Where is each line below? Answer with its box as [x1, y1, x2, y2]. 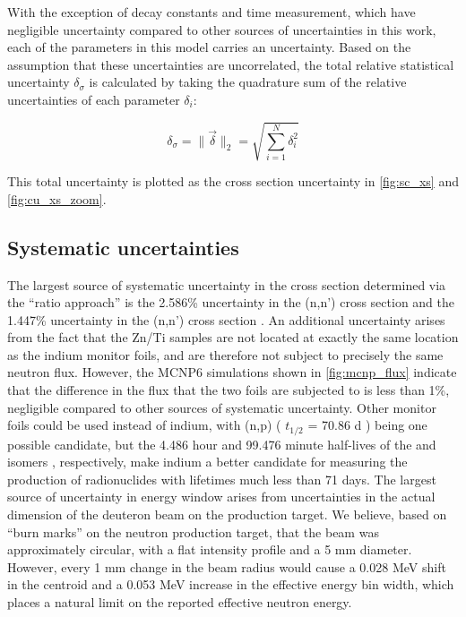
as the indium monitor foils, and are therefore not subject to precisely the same [7, 345, 444, 364]
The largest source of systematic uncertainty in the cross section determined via [7, 275, 446, 294]
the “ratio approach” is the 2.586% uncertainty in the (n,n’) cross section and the [7, 293, 455, 312]
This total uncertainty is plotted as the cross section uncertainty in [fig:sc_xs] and [7, 172, 459, 191]
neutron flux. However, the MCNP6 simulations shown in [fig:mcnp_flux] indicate [7, 363, 457, 381]
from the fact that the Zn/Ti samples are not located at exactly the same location [7, 328, 459, 347]
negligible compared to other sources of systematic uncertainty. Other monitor [7, 398, 436, 416]
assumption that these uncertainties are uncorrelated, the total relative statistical [7, 55, 454, 73]
